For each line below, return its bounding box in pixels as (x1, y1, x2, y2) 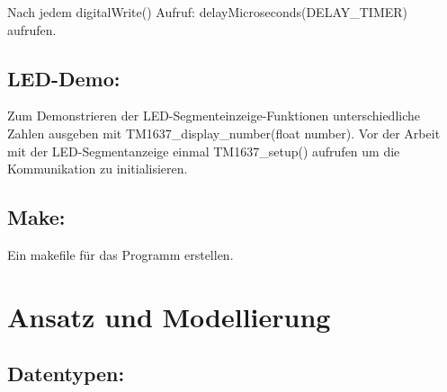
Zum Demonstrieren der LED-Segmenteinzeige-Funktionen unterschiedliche (7, 106, 421, 125)
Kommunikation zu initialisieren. (7, 159, 188, 178)
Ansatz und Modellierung (7, 298, 331, 334)
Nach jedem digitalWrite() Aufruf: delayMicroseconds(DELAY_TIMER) (7, 3, 408, 21)
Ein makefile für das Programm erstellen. (7, 245, 234, 263)
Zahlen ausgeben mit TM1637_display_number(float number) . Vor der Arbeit (7, 123, 441, 142)
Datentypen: (7, 360, 125, 388)
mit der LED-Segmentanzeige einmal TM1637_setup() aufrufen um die (7, 141, 400, 160)
